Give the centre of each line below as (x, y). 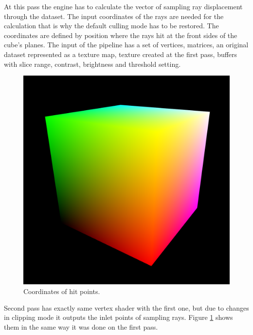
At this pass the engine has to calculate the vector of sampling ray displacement (123, 6)
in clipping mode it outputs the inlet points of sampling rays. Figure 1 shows (118, 317)
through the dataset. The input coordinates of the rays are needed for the (114, 16)
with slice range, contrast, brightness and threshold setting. (92, 64)
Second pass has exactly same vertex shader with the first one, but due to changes (126, 307)
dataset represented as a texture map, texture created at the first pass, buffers (121, 54)
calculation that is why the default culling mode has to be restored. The (111, 26)
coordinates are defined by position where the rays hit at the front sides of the (121, 35)
